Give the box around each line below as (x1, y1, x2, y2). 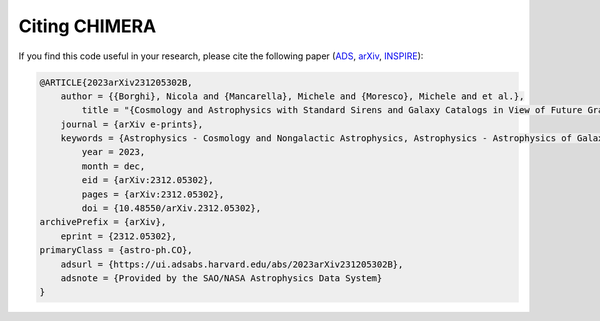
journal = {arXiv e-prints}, (60, 118, 204, 130)
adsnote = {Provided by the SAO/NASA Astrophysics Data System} (60, 273, 383, 284)
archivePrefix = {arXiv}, (39, 216, 167, 228)
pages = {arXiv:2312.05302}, (81, 188, 225, 200)
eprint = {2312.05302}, (60, 230, 177, 242)
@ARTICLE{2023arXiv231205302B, (39, 76, 194, 88)
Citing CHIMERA (18, 15, 157, 37)
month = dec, (81, 160, 146, 172)
